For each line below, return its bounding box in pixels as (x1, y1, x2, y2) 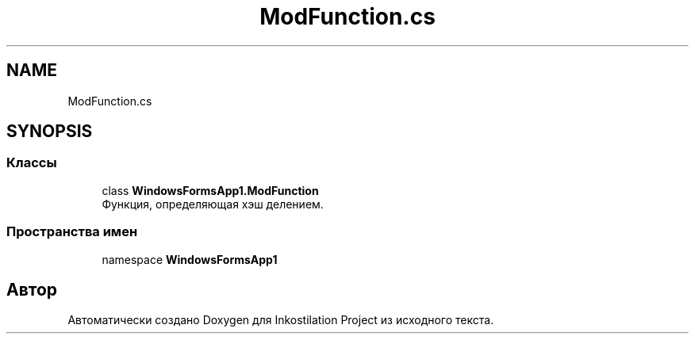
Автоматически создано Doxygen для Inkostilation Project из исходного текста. (67, 313, 494, 327)
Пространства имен (6, 223, 138, 240)
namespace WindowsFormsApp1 (102, 252, 278, 266)
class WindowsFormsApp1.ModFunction (102, 183, 319, 197)
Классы (6, 155, 57, 171)
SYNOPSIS (6, 121, 93, 142)
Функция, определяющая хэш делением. (102, 197, 324, 211)
